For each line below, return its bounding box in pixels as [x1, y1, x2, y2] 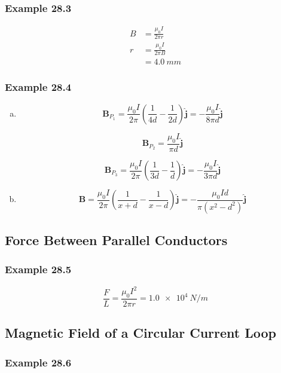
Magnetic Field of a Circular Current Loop [5, 323, 276, 342]
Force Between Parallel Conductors [5, 231, 228, 249]
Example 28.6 [5, 354, 72, 369]
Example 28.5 [5, 262, 72, 277]
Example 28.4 [5, 80, 72, 94]
